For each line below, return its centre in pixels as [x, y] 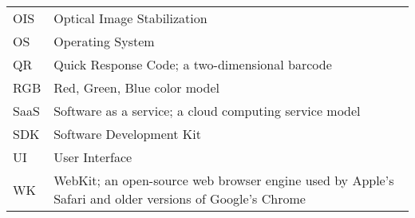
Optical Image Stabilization [130, 18]
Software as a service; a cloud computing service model [207, 111]
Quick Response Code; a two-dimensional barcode [193, 64]
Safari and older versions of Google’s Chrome [180, 198]
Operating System [104, 41]
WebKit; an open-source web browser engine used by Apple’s [224, 180]
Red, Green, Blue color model [136, 87]
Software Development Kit [127, 134]
